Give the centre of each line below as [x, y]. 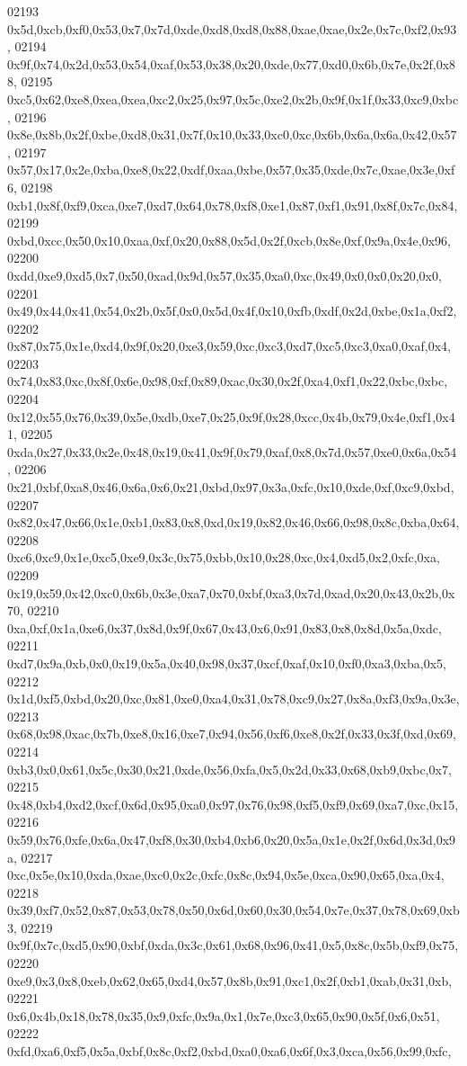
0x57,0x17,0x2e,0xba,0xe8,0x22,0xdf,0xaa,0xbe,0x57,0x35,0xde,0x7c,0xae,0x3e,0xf [231, 170]
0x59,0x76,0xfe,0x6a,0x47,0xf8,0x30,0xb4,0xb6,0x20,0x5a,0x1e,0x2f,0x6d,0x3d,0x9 [232, 839]
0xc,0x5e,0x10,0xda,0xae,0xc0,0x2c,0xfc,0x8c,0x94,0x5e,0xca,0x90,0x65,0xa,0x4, [226, 875]
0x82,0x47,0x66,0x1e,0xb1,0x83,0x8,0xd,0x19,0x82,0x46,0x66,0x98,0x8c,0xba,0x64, [233, 522]
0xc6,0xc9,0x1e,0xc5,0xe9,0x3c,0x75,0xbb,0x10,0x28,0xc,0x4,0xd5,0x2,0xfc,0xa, [224, 557]
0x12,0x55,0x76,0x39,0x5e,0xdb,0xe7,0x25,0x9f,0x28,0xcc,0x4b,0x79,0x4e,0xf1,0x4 [231, 416]
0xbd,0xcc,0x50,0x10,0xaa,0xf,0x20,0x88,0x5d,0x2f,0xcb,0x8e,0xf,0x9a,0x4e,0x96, [229, 240]
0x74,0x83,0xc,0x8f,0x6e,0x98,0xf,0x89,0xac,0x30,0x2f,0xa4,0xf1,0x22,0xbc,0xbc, [228, 381]
